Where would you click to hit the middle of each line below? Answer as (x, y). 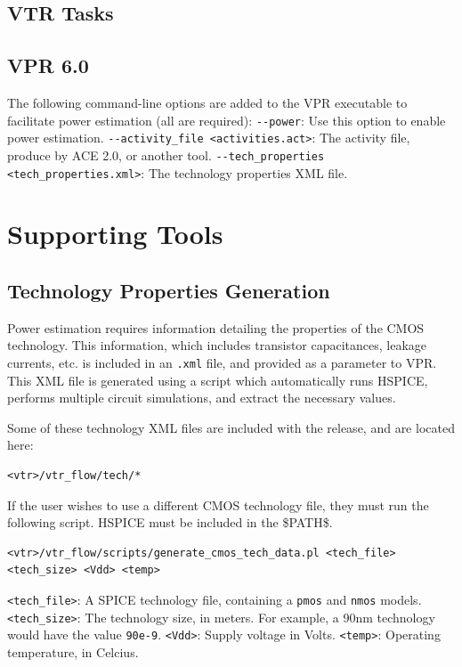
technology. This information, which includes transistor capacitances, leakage (217, 345)
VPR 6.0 (48, 65)
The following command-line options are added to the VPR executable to (207, 102)
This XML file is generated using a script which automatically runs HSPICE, (218, 380)
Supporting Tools (115, 234)
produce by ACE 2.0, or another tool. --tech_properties (166, 155)
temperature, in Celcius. (73, 651)
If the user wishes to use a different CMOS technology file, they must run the (218, 504)
